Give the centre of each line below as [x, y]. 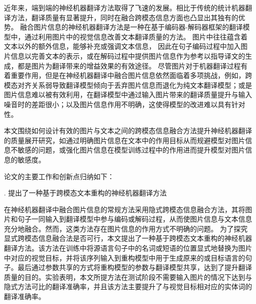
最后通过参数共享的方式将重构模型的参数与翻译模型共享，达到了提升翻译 [135, 267]
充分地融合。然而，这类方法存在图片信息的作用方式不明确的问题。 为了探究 [126, 228]
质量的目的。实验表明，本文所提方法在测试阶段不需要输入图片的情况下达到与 [128, 277]
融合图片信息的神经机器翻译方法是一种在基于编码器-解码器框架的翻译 [131, 27]
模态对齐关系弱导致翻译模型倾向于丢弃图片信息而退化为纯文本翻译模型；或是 [128, 85]
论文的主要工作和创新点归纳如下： [59, 176]
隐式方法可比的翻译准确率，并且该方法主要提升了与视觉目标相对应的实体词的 [128, 286]
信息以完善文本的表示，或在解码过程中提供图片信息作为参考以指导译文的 [128, 56]
